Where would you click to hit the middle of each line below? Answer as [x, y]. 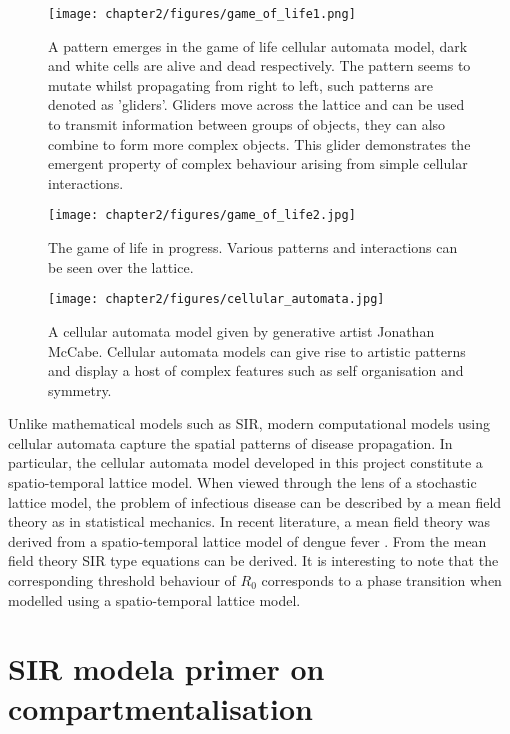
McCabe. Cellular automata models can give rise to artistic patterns [257, 350]
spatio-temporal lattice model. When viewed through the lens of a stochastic [242, 482]
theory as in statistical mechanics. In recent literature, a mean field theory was [249, 521]
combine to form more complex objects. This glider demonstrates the [259, 143]
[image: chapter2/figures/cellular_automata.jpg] [216, 299]
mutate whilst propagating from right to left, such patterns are [241, 84]
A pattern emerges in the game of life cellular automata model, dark [258, 45]
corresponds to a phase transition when [381, 580]
